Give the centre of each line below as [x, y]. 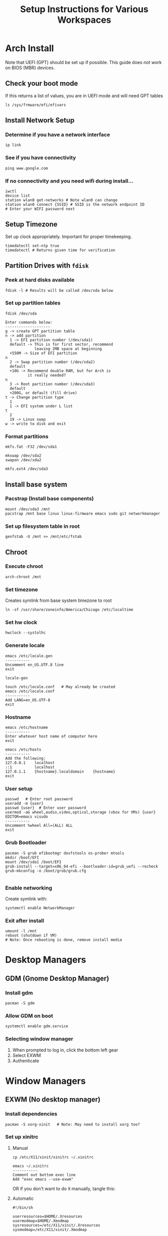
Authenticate [26, 1061]
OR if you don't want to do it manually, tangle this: [64, 1189]
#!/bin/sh [23, 1208]
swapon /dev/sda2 [23, 460]
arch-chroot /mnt [23, 577]
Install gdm [19, 993]
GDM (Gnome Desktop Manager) [57, 978]
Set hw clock [21, 623]
